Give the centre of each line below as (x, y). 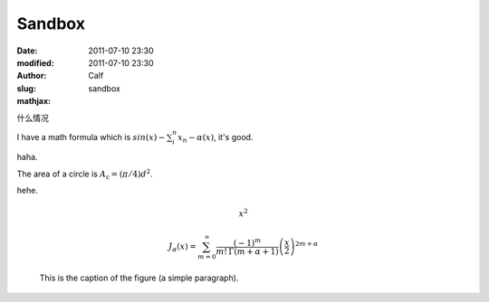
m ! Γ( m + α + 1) (248, 251)
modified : (35, 62)
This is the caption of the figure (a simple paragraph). (139, 278)
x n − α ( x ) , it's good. (215, 138)
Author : (32, 76)
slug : (26, 88)
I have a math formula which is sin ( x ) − (91, 137)
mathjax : (34, 101)
